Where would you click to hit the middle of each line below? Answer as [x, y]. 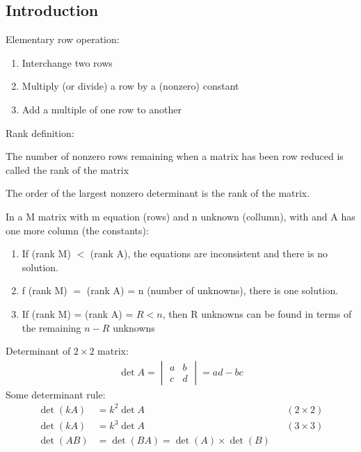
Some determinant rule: [56, 394]
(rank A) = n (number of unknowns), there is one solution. [212, 290]
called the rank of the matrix [67, 169]
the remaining [51, 327]
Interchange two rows [67, 62]
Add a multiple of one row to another [102, 109]
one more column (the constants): [77, 230]
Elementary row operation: [63, 39]
